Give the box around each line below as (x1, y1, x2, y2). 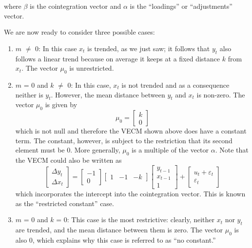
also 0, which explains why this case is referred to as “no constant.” (15, 234, 216, 245)
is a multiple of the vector (132, 145, 209, 155)
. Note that (215, 145, 249, 155)
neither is (15, 89, 43, 99)
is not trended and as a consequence (121, 79, 230, 90)
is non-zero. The (196, 89, 245, 99)
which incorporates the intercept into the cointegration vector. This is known (15, 189, 246, 199)
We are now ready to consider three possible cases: (4, 27, 155, 37)
